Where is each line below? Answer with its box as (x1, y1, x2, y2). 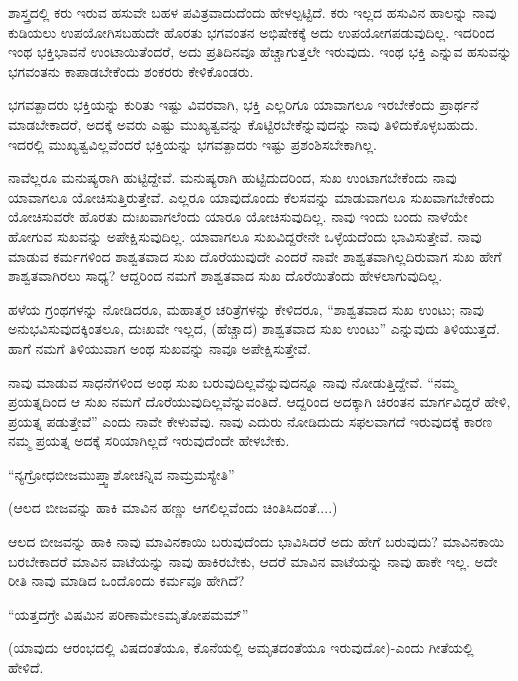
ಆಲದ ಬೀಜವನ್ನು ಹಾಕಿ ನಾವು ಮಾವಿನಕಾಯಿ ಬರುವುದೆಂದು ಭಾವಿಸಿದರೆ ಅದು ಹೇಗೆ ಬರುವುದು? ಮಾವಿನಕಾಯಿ (8, 531, 504, 552)
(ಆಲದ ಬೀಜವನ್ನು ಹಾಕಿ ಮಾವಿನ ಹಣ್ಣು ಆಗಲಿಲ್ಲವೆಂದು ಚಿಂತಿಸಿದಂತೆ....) (8, 497, 338, 518)
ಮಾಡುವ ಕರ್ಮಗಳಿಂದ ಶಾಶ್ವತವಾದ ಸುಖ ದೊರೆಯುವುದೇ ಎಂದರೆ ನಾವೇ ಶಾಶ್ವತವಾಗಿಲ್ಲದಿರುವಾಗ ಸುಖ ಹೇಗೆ (8, 245, 502, 266)
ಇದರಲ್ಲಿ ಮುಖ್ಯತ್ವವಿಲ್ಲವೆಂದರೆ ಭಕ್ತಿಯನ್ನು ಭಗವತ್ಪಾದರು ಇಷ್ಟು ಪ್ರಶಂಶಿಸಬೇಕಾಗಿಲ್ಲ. (8, 133, 378, 154)
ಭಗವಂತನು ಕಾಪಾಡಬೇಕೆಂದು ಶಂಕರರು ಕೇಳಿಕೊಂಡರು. (8, 60, 254, 81)
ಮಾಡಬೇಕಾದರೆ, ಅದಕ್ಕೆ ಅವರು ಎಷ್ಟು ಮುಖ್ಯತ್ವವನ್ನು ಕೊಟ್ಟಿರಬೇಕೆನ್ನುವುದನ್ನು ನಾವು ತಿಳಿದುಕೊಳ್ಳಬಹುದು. (8, 113, 479, 134)
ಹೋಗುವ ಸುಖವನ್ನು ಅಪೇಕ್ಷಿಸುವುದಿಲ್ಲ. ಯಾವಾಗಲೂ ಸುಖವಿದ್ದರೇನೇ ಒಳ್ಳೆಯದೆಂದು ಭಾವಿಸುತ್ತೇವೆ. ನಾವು (8, 225, 482, 246)
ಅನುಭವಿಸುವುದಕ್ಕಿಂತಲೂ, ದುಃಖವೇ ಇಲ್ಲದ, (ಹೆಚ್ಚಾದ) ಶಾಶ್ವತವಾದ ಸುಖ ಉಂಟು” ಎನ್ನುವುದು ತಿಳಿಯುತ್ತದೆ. (8, 318, 500, 339)
